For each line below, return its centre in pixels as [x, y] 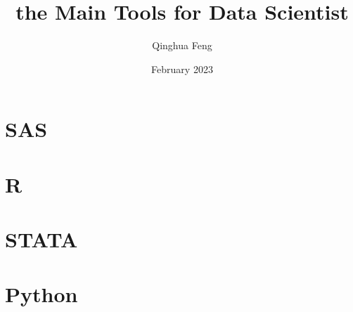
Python [41, 294]
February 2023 [182, 69]
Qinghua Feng [182, 45]
